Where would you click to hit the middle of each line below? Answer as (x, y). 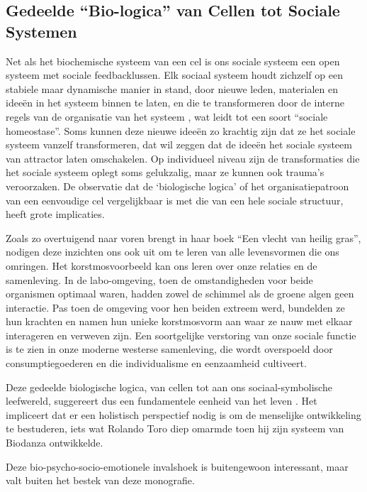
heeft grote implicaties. (55, 214)
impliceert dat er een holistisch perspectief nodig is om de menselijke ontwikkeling (183, 414)
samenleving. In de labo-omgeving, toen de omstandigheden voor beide (159, 279)
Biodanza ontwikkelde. (55, 443)
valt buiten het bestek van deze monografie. (100, 480)
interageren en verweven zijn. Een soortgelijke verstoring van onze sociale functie (181, 335)
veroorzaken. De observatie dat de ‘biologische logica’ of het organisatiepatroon (177, 186)
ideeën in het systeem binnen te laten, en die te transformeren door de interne (175, 103)
